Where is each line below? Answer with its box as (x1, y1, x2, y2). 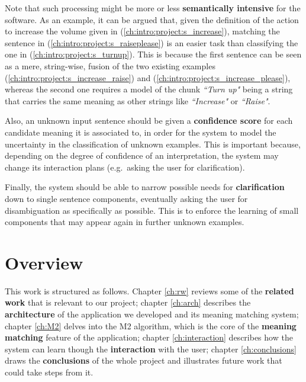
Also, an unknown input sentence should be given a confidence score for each (5, 114, 293, 127)
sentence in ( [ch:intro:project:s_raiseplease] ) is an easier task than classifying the (5, 36, 298, 49)
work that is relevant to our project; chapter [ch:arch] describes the (5, 296, 251, 309)
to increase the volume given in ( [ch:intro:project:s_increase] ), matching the (5, 25, 280, 37)
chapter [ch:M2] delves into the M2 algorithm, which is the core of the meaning (5, 319, 297, 332)
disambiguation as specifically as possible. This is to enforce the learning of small (5, 204, 299, 216)
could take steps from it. (5, 365, 94, 378)
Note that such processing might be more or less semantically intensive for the (5, 2, 301, 14)
